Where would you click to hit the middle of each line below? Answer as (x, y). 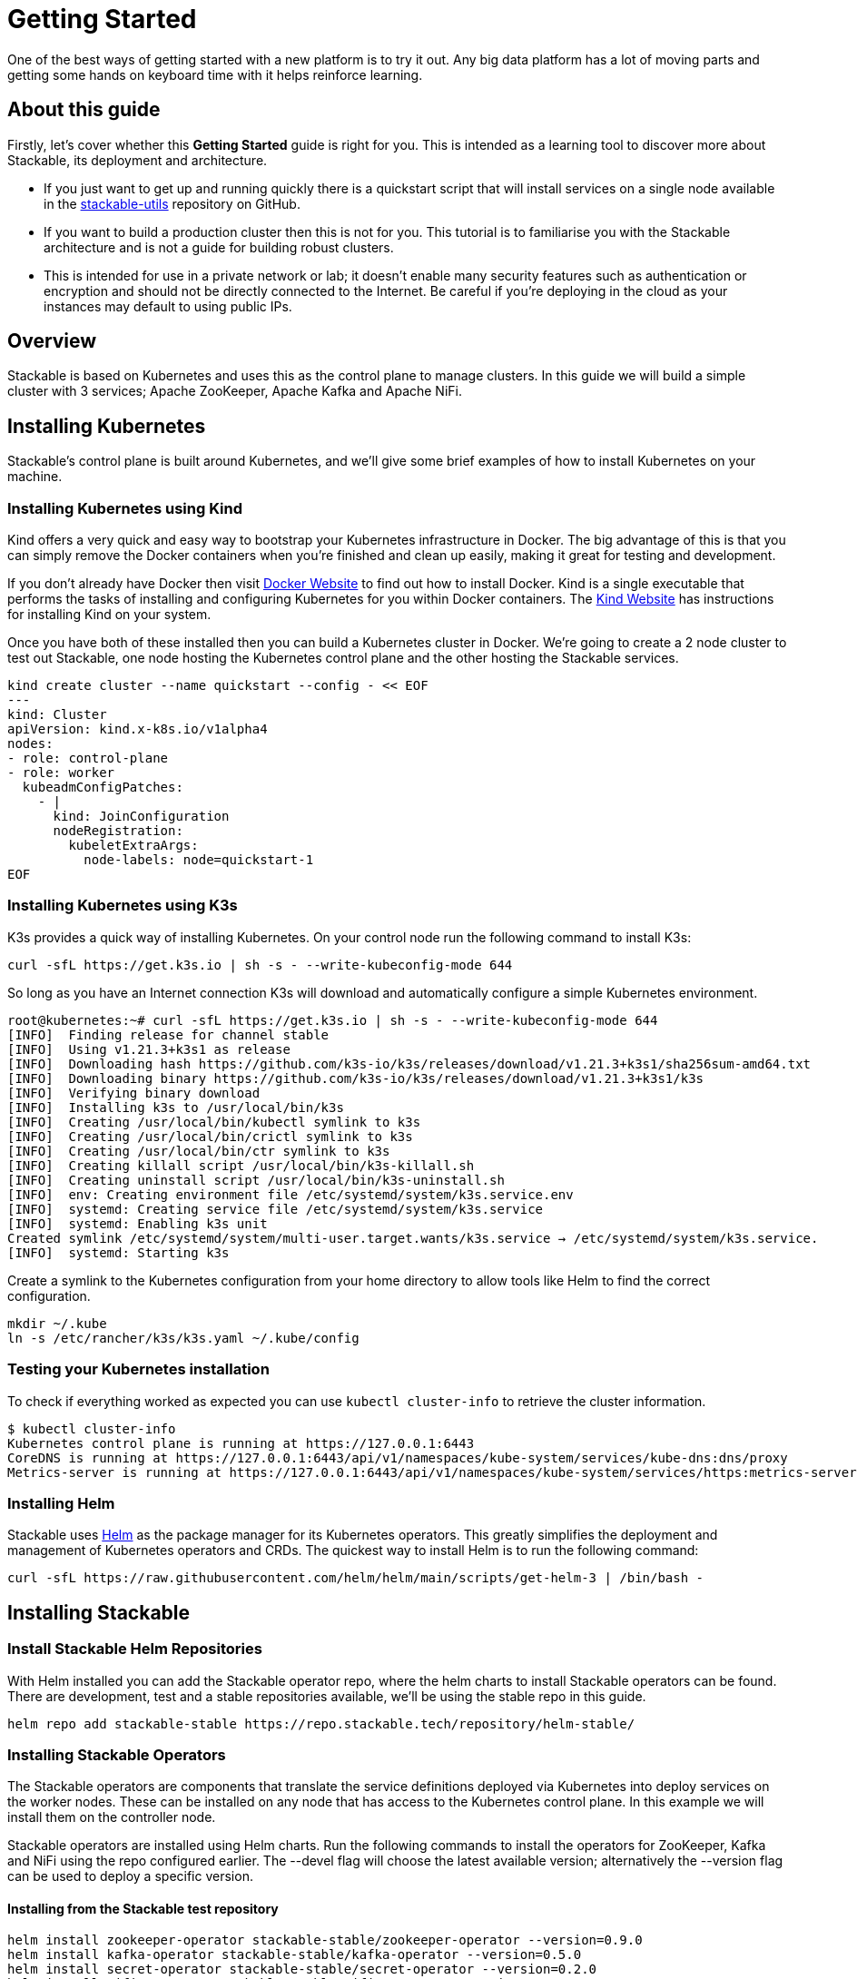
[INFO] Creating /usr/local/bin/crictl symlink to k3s (210, 1136)
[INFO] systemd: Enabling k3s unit (138, 1223)
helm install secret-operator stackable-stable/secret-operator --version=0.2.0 (302, 1969)
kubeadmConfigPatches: (103, 788)
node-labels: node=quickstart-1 (199, 860)
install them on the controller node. (112, 1817)
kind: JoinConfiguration (141, 817)
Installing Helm (61, 1503)
